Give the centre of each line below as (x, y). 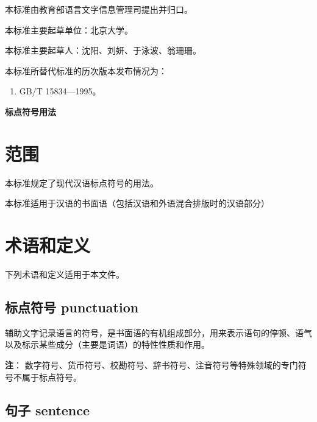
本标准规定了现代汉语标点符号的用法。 (82, 182)
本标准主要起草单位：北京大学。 (69, 30)
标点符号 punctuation (72, 307)
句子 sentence (48, 410)
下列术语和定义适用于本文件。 (65, 274)
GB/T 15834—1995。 (60, 91)
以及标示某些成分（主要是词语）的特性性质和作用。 (107, 344)
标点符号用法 (30, 111)
